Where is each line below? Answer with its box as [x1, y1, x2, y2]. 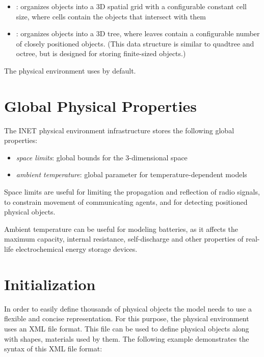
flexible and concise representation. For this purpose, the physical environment [4, 313, 249, 324]
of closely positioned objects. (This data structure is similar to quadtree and [16, 38, 254, 49]
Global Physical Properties [4, 95, 197, 116]
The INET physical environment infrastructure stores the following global [4, 125, 234, 135]
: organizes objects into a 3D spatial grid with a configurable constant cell [16, 1, 247, 11]
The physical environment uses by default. [4, 65, 136, 76]
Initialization [4, 273, 96, 294]
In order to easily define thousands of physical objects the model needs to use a [4, 303, 252, 314]
